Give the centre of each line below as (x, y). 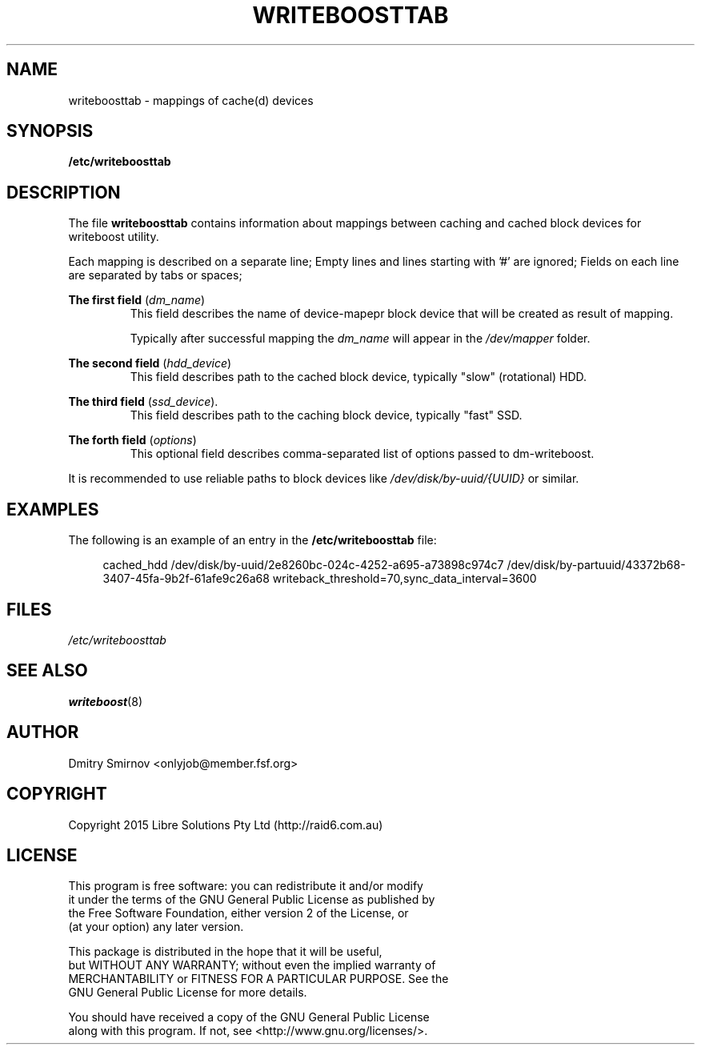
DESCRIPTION (64, 192)
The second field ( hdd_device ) (150, 363)
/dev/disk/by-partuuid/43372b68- (596, 565)
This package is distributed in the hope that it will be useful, (225, 952)
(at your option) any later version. (156, 927)
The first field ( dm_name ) (137, 300)
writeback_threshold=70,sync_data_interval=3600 (405, 579)
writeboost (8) (105, 701)
